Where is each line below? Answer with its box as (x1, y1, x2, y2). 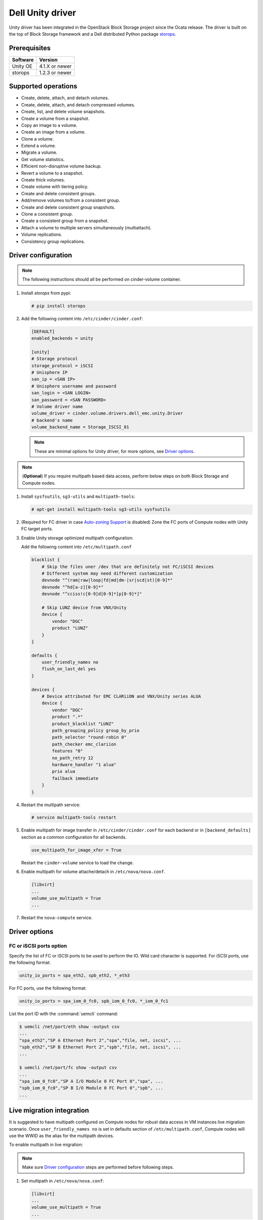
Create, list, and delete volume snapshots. (21, 109, 106, 115)
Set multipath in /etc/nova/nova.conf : (21, 1178, 104, 1183)
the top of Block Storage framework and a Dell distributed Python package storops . (9, 31, 176, 37)
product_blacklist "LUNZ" (52, 721, 114, 727)
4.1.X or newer (39, 62, 72, 69)
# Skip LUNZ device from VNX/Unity (41, 605, 127, 610)
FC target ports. (21, 526, 53, 532)
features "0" (52, 748, 83, 754)
